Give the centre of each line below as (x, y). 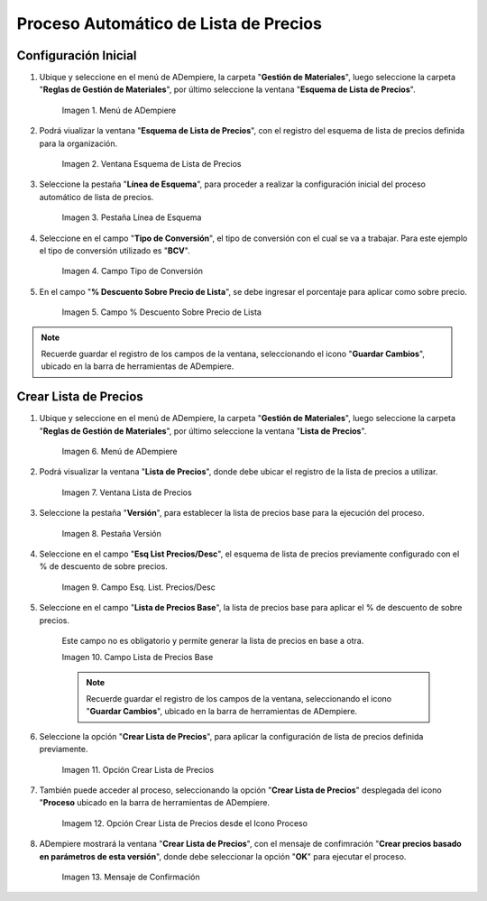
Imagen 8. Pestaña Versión (111, 533)
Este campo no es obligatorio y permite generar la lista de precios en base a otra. (213, 640)
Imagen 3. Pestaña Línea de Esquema (132, 217)
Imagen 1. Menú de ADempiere (119, 110)
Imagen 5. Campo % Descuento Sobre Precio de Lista (161, 312)
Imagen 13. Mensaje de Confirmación (131, 877)
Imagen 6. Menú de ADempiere (119, 451)
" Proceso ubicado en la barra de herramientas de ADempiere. (155, 803)
